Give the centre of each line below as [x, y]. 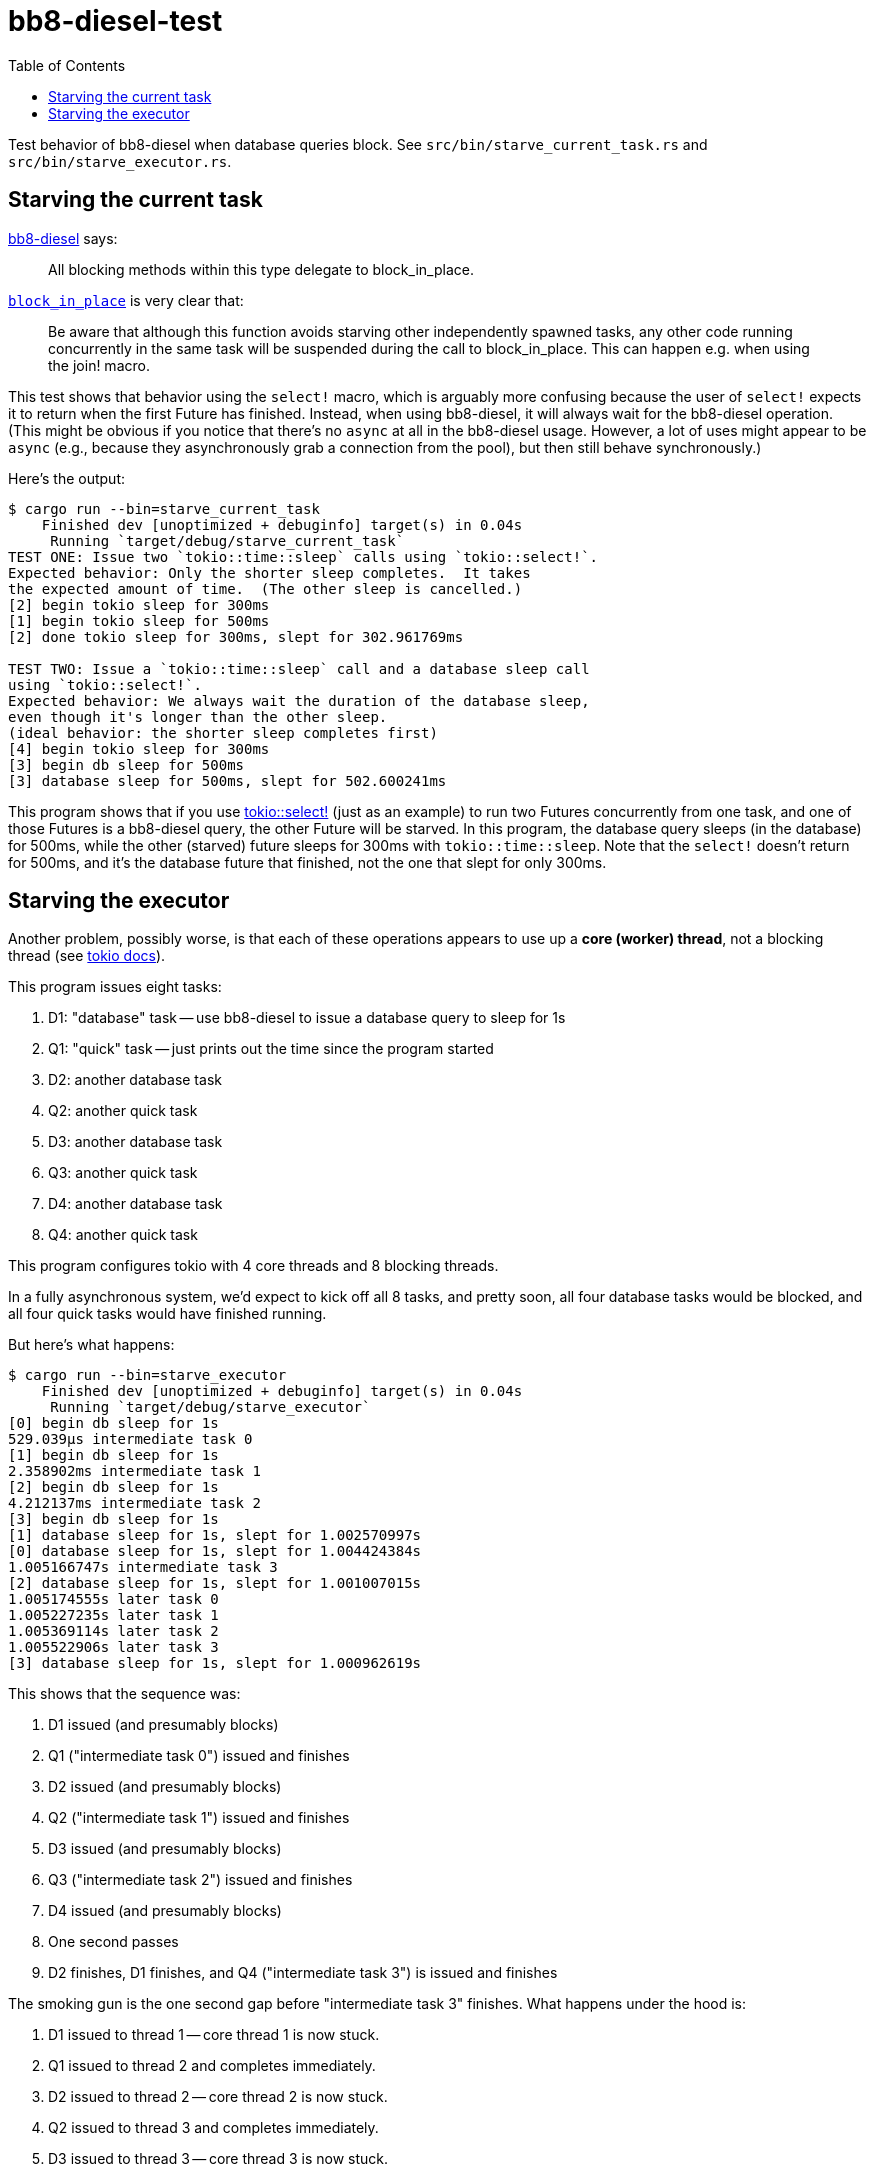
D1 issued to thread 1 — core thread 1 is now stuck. [214, 2035]
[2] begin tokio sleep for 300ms [139, 604]
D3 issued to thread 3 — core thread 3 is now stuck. [218, 2159]
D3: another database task [135, 1142]
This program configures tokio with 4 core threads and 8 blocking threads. [253, 1266]
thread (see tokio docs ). [87, 956]
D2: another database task [135, 1080]
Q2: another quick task [123, 1111]
